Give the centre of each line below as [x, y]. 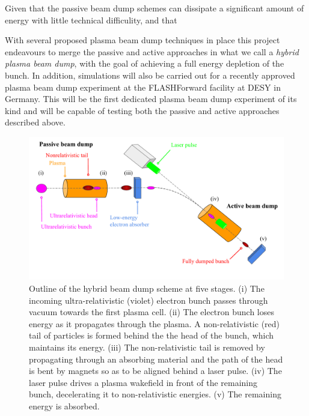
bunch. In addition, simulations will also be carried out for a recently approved [150, 75]
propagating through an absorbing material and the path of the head [156, 359]
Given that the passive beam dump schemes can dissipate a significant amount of [154, 8]
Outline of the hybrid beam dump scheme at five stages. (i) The [147, 288]
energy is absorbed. [64, 405]
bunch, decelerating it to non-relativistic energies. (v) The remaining [155, 394]
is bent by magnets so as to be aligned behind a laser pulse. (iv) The [155, 371]
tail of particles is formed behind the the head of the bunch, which [151, 335]
